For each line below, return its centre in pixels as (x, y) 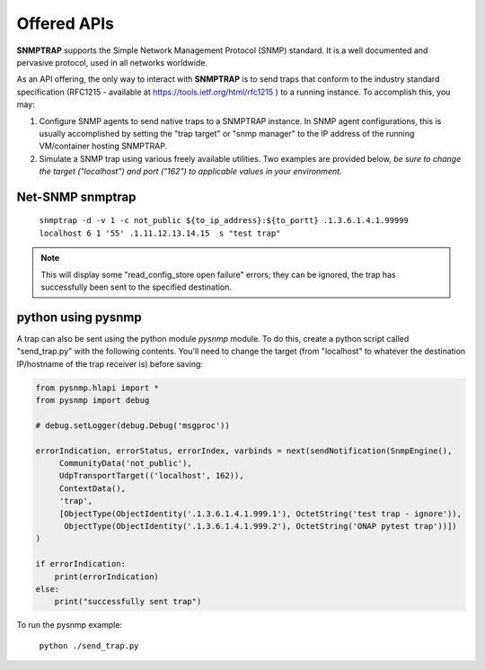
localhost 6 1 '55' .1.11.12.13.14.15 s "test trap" (160, 233)
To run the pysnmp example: (70, 625)
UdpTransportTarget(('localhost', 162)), (151, 476)
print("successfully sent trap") (128, 602)
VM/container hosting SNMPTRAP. (103, 146)
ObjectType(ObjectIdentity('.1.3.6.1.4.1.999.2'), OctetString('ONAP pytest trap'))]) (260, 526)
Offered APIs (66, 23)
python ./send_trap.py (89, 646)
